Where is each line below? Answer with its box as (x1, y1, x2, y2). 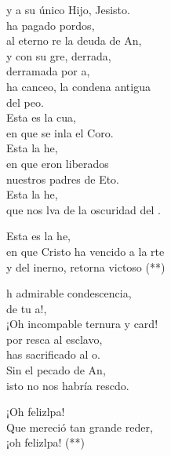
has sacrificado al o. (6, 346, 100, 363)
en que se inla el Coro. (6, 124, 114, 140)
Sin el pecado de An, (6, 362, 106, 378)
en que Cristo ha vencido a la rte (6, 243, 165, 259)
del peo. (6, 93, 44, 110)
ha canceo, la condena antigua (6, 78, 151, 94)
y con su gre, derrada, (6, 47, 111, 64)
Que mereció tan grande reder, (6, 418, 153, 435)
